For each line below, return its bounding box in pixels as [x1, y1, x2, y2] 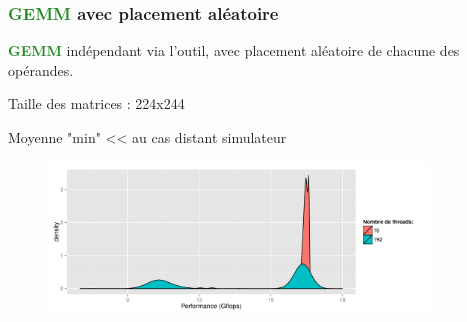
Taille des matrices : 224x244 [8, 93, 185, 114]
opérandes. [8, 59, 74, 80]
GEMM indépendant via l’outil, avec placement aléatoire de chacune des [8, 40, 460, 61]
